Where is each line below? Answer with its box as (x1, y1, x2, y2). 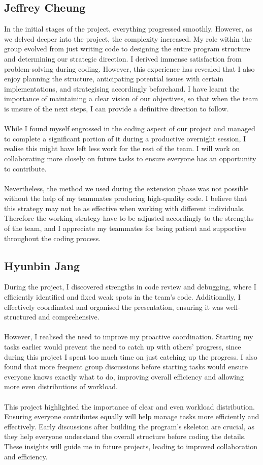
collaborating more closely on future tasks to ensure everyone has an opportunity (4, 153, 256, 163)
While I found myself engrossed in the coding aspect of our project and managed (4, 123, 255, 134)
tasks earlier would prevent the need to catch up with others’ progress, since (4, 341, 241, 352)
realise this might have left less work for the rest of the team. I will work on (4, 143, 240, 154)
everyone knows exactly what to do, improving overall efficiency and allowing (4, 371, 244, 382)
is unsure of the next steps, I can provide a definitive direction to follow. (4, 103, 229, 113)
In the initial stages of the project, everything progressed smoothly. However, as (4, 23, 252, 34)
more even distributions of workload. (4, 381, 118, 392)
